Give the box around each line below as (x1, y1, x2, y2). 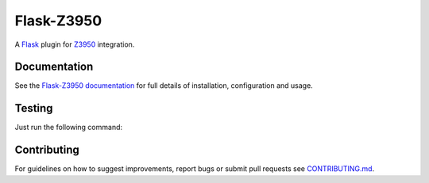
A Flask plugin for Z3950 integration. (14, 40, 135, 49)
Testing (14, 101, 53, 115)
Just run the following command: (14, 123, 123, 132)
